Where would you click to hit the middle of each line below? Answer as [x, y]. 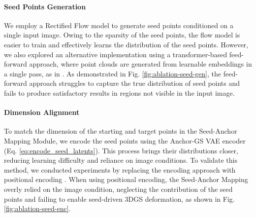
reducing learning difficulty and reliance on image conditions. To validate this [121, 160]
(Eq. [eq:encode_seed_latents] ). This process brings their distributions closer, [121, 150]
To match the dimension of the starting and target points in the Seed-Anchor [121, 131]
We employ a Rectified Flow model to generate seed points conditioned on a [119, 25]
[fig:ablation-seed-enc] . [37, 208]
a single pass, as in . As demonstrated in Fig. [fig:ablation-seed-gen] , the [113, 73]
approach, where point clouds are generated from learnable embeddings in [141, 64]
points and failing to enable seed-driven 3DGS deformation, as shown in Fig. [119, 199]
